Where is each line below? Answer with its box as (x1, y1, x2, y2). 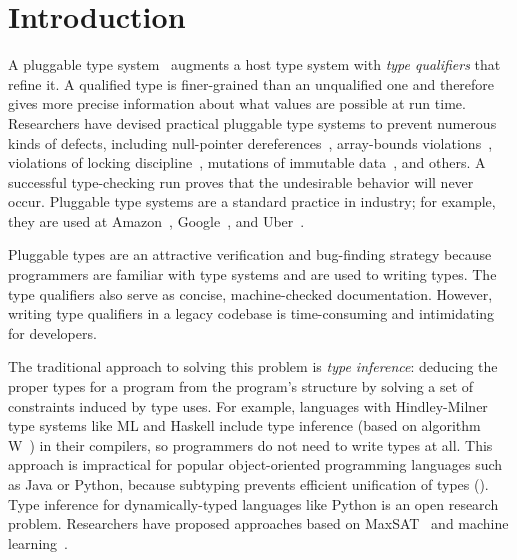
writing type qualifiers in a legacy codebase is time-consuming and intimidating (8, 303, 495, 324)
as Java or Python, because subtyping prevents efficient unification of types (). (8, 474, 489, 494)
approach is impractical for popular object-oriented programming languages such (8, 454, 503, 475)
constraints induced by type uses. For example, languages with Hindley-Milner (8, 395, 488, 416)
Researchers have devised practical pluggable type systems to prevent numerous (8, 112, 497, 133)
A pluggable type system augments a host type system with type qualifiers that (8, 54, 501, 75)
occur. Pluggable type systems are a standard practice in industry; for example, (8, 191, 496, 212)
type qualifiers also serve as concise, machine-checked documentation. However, (8, 283, 493, 304)
